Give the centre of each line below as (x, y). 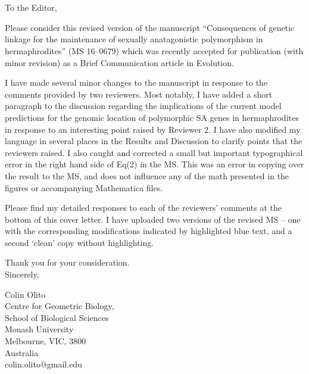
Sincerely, (22, 274)
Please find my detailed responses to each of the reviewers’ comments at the (143, 208)
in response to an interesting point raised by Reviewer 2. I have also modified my (153, 129)
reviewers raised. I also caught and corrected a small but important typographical (154, 152)
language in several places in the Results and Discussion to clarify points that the (154, 141)
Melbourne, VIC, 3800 (46, 341)
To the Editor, (31, 7)
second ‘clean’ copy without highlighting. (79, 242)
